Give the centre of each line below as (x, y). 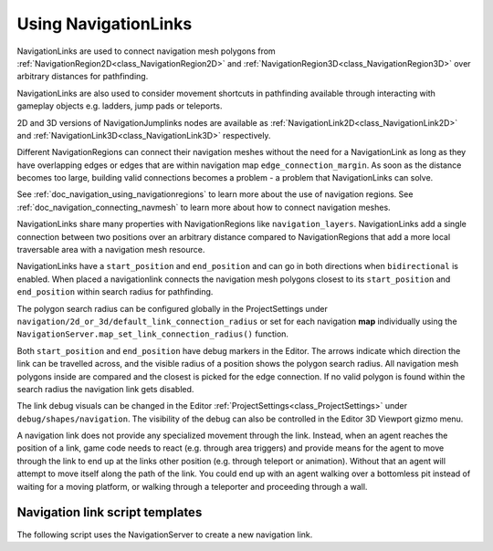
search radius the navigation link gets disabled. (105, 389)
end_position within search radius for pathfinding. (115, 292)
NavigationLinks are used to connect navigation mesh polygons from (146, 51)
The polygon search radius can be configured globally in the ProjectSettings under (172, 308)
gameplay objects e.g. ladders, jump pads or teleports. (120, 106)
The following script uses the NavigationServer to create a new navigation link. (165, 535)
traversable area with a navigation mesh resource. (111, 250)
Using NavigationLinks (105, 24)
